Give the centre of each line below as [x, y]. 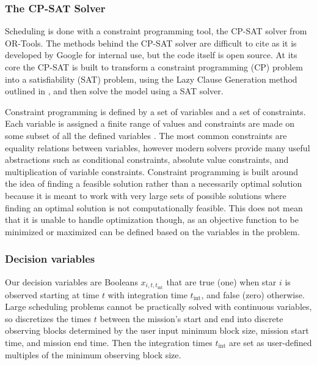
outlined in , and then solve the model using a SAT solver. [114, 91]
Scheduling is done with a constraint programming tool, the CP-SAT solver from [156, 31]
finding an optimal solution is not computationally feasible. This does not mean [154, 207]
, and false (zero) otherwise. [253, 294]
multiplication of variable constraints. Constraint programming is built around [152, 171]
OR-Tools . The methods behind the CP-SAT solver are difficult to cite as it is [151, 43]
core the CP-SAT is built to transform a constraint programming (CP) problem [154, 67]
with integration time [148, 294]
